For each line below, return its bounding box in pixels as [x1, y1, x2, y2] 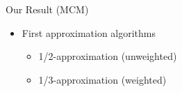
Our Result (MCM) [6, 2, 89, 16]
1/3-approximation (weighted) [38, 72, 167, 86]
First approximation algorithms [22, 25, 156, 40]
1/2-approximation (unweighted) [38, 49, 177, 63]
